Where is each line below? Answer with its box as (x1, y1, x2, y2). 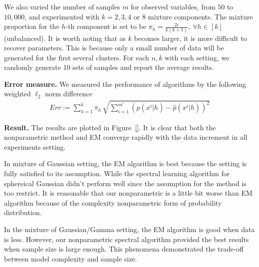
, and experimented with (24, 11, 100, 21)
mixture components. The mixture (148, 11, 253, 21)
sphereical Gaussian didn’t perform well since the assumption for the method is (4, 178, 247, 188)
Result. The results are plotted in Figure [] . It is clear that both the (4, 122, 216, 132)
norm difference (45, 88, 92, 99)
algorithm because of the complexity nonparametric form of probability (4, 197, 222, 208)
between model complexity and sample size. (4, 253, 137, 264)
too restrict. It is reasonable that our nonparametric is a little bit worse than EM (4, 188, 253, 198)
